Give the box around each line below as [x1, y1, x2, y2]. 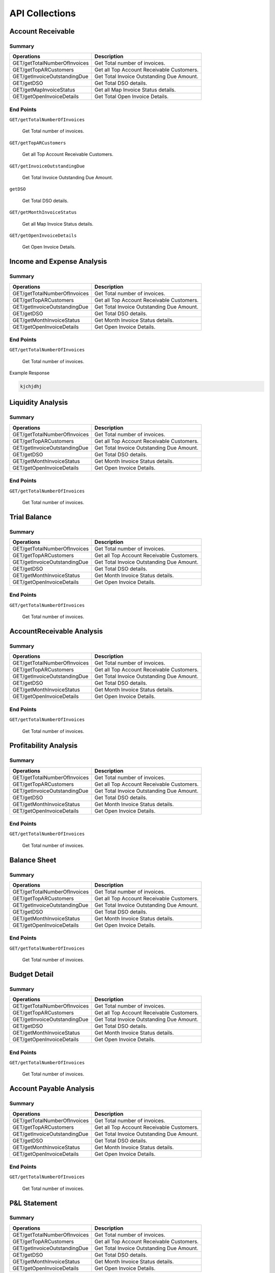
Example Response [9, 370, 50, 376]
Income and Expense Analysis [9, 257, 107, 266]
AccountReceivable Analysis [9, 627, 103, 636]
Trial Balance [9, 512, 52, 521]
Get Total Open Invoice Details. [94, 93, 169, 100]
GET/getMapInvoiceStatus [12, 87, 76, 94]
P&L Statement [9, 1199, 58, 1207]
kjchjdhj [20, 383, 42, 390]
